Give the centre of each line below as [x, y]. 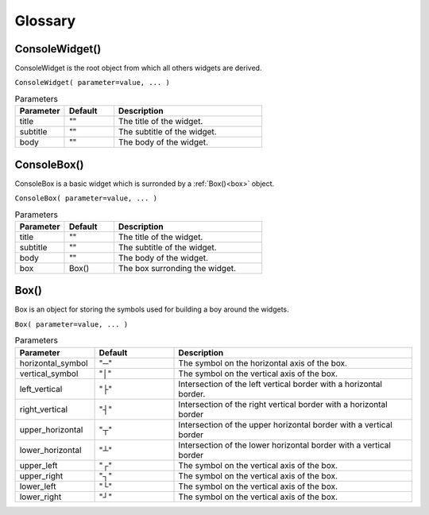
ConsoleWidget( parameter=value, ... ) [92, 83]
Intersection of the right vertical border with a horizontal [283, 404]
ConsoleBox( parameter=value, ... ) [86, 198]
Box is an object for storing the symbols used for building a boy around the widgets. [152, 309]
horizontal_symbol [54, 363]
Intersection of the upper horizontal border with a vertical [285, 424]
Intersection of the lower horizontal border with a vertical [284, 445]
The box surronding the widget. [177, 268]
